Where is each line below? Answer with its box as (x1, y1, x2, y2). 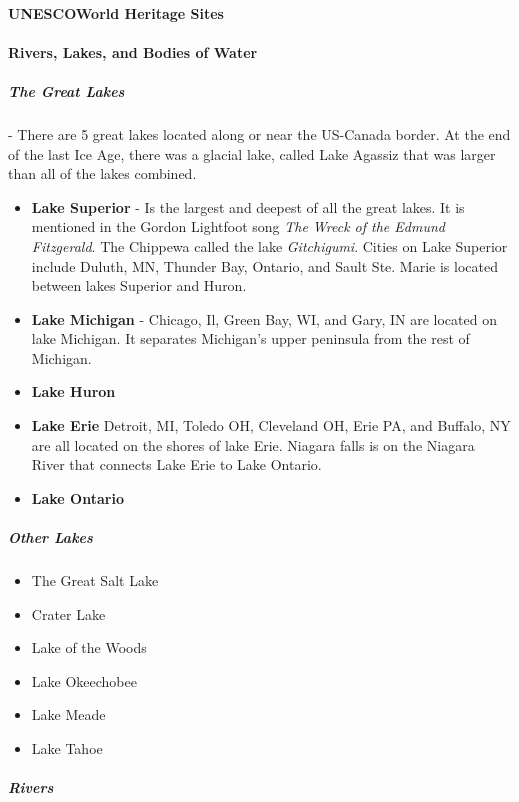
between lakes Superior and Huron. (31, 275, 247, 296)
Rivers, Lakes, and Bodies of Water (8, 41, 258, 62)
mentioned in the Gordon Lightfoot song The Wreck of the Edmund (31, 216, 445, 237)
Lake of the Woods (31, 637, 147, 658)
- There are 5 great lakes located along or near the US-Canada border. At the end (8, 123, 511, 144)
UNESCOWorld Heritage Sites (8, 2, 224, 23)
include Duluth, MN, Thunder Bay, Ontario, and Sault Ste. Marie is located (31, 255, 498, 276)
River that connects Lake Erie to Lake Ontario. (31, 454, 322, 475)
